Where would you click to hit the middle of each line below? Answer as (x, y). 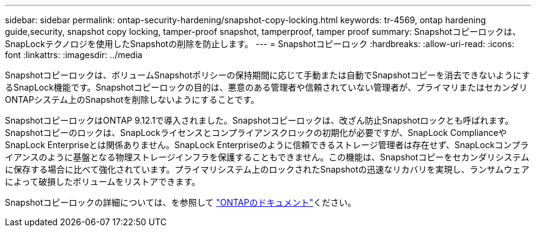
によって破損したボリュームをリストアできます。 (103, 181)
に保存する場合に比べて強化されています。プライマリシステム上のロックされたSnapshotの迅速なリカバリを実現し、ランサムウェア (267, 169)
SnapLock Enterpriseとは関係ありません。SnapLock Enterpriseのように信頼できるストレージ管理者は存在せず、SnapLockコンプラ (267, 145)
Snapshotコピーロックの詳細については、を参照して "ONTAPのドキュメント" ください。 (181, 202)
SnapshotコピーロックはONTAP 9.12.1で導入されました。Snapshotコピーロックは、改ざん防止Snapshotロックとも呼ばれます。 (259, 120)
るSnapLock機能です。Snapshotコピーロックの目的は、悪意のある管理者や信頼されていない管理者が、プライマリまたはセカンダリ (266, 87)
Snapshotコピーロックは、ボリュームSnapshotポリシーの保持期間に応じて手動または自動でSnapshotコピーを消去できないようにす (268, 75)
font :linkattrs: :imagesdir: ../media (74, 55)
